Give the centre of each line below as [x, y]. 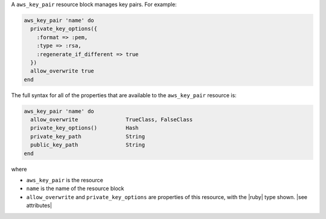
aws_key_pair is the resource [65, 180]
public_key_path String [88, 145]
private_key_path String [88, 136]
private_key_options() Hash [85, 128]
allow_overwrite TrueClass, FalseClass [112, 120]
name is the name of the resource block [75, 189]
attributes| [39, 206]
